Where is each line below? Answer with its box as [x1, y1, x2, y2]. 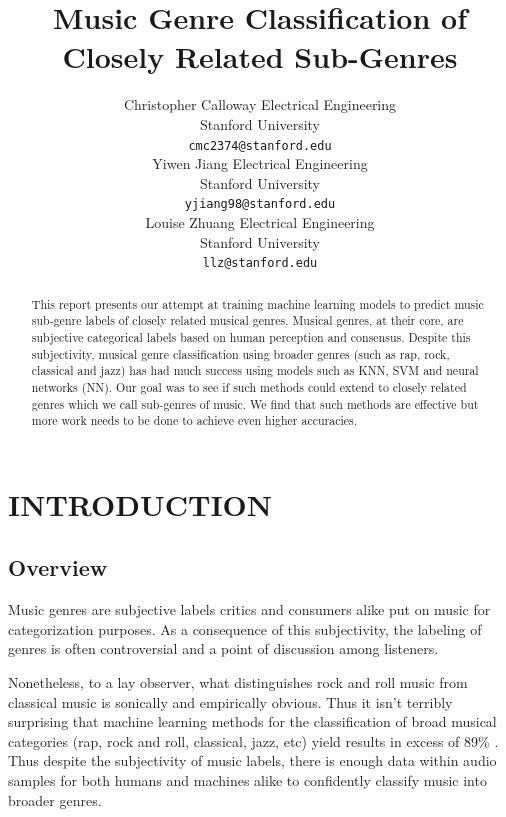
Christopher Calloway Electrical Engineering [123, 94, 397, 115]
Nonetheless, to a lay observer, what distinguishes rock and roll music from [8, 672, 468, 693]
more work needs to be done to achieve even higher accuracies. [31, 412, 358, 429]
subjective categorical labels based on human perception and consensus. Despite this [31, 328, 471, 345]
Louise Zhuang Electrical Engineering [145, 212, 375, 232]
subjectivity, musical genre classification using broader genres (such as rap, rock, [31, 345, 450, 362]
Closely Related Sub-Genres [62, 36, 458, 77]
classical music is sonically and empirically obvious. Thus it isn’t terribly [8, 691, 453, 712]
